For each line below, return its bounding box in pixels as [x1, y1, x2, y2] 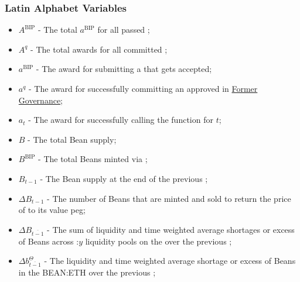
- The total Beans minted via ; [38, 153, 148, 165]
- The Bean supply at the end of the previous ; [40, 172, 208, 184]
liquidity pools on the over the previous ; [85, 235, 232, 247]
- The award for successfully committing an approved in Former [29, 82, 258, 94]
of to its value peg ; [18, 204, 86, 216]
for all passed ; [97, 23, 150, 36]
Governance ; [18, 94, 63, 106]
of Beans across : [18, 235, 79, 247]
